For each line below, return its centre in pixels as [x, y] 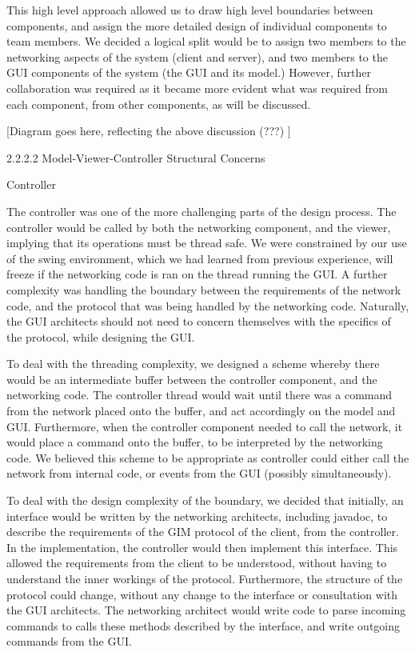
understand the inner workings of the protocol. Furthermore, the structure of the [205, 578]
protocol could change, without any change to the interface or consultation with [202, 594]
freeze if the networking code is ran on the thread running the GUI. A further [197, 274]
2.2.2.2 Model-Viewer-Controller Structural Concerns [136, 157]
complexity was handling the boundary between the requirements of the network [204, 289]
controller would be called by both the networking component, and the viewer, [199, 227]
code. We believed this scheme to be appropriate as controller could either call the [208, 457]
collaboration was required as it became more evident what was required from [197, 88]
